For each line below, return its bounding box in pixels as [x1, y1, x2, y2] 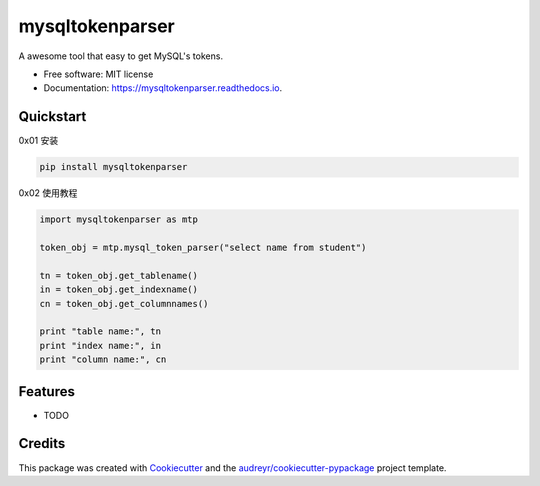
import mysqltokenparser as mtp [39, 214, 199, 225]
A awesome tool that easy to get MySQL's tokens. [18, 50, 224, 62]
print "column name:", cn [39, 354, 167, 365]
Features [18, 383, 75, 400]
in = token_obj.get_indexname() [39, 284, 199, 295]
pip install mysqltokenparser [39, 161, 188, 173]
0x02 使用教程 [18, 187, 78, 199]
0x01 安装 [18, 135, 59, 147]
